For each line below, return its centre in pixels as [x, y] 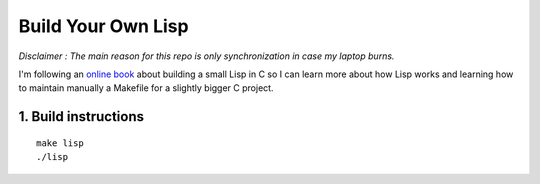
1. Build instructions [81, 116]
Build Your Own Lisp [103, 26]
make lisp [60, 143]
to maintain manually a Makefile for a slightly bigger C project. [146, 88]
